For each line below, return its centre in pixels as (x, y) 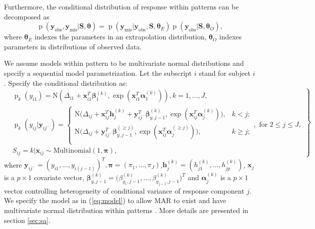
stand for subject (224, 73)
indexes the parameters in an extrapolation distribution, (120, 37)
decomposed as (27, 16)
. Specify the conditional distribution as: (66, 83)
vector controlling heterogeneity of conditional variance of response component (124, 190)
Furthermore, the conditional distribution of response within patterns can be (121, 6)
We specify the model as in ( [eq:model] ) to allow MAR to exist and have (115, 200)
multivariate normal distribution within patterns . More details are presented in (126, 210)
